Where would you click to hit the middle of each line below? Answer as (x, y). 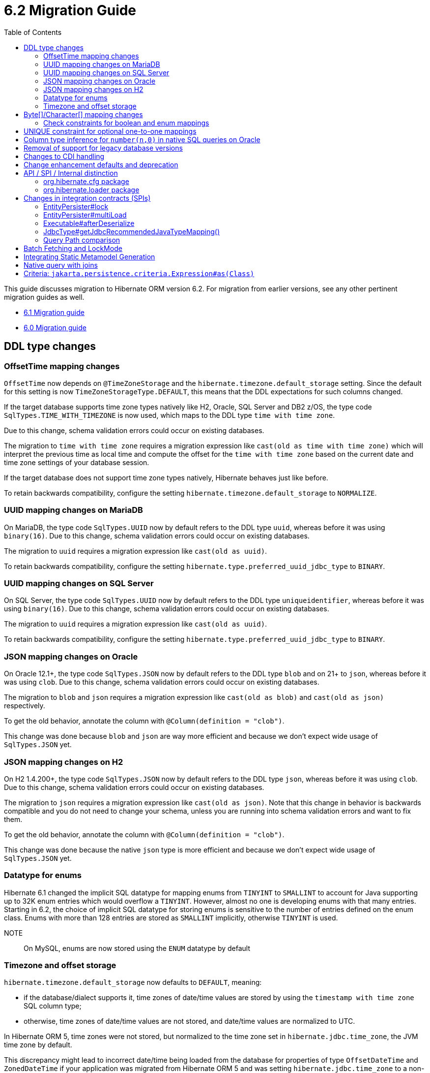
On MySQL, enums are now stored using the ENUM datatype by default (137, 948)
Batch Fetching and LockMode (73, 248)
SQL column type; (53, 1006)
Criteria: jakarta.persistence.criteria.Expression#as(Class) (139, 273)
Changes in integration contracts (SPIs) (87, 198)
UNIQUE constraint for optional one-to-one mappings (110, 131)
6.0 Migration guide (55, 327)
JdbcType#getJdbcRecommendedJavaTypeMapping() (131, 231)
